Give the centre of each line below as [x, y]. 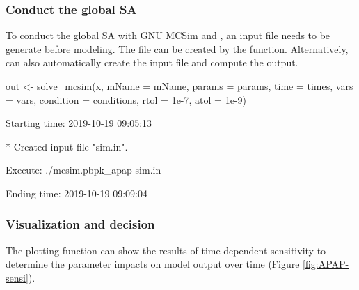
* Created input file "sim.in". [67, 146]
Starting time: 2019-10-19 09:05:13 [79, 123]
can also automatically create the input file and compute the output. [152, 62]
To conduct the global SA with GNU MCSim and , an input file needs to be [168, 35]
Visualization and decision [80, 224]
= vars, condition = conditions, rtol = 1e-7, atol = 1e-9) [126, 99]
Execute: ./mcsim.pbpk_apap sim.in [83, 170]
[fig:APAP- [326, 264]
